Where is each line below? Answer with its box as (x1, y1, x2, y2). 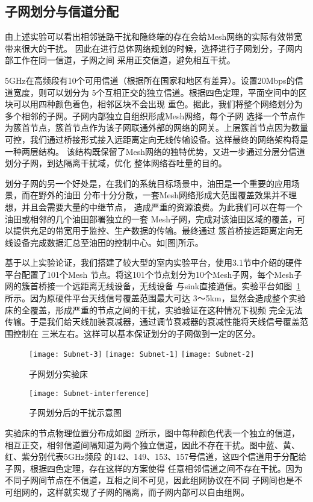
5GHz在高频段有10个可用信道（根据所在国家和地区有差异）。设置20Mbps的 (5, 74, 295, 86)
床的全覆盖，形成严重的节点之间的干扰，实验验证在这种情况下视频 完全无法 (5, 303, 303, 316)
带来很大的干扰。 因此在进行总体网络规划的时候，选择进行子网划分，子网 (5, 42, 294, 54)
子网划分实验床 (29, 368, 88, 380)
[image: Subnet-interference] (29, 389, 150, 398)
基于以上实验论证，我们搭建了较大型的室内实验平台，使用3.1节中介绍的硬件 (5, 256, 302, 269)
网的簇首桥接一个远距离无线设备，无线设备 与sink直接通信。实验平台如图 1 (5, 280, 301, 292)
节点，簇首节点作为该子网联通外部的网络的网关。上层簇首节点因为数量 (29, 121, 308, 134)
